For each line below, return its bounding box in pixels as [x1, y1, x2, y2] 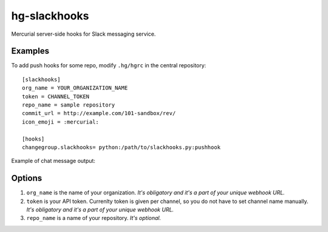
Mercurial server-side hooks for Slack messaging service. [11, 30, 156, 38]
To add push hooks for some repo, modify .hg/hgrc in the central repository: [11, 62, 207, 69]
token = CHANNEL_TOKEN [22, 93, 90, 100]
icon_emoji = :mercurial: [22, 118, 100, 125]
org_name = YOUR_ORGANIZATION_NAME [22, 85, 128, 91]
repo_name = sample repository [22, 102, 115, 108]
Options [11, 173, 43, 184]
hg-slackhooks [11, 9, 89, 22]
